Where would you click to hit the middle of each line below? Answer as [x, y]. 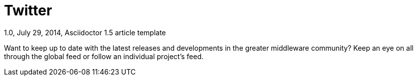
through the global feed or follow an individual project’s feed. [104, 56]
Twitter [28, 10]
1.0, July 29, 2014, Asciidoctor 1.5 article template [85, 32]
